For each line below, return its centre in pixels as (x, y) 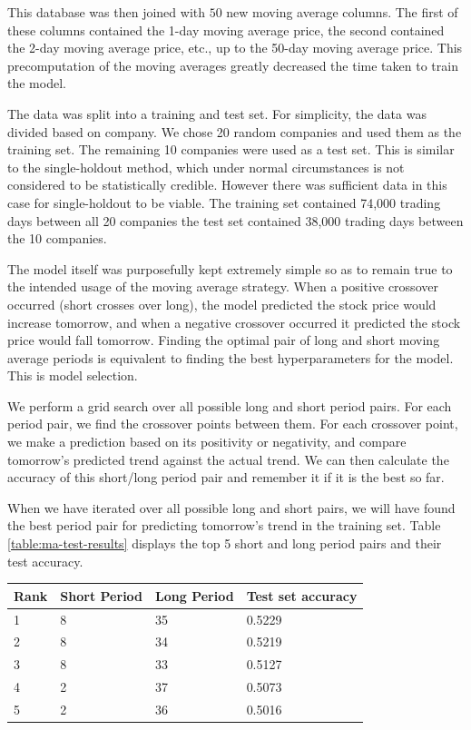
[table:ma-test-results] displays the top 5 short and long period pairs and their (225, 543)
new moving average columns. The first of (342, 12)
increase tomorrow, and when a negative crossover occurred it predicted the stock (234, 322)
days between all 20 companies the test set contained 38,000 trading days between (235, 220)
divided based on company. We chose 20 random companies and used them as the (235, 131)
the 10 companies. (57, 238)
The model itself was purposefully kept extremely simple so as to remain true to (230, 268)
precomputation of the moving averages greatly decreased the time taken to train (233, 65)
